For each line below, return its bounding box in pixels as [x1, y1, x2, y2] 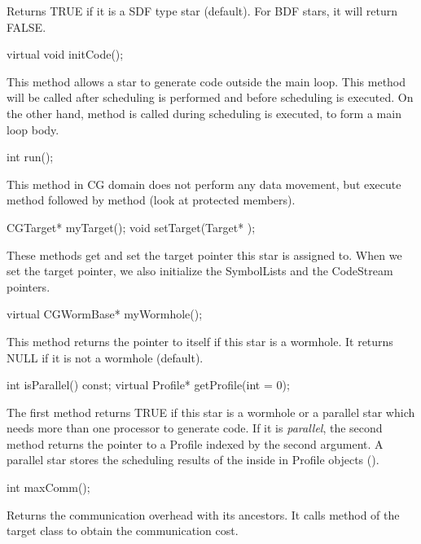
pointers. [7, 278, 50, 295]
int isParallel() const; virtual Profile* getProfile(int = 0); [7, 376, 290, 393]
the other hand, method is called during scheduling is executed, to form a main [7, 104, 401, 121]
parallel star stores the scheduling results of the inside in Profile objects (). [7, 451, 379, 468]
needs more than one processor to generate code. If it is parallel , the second [7, 419, 383, 437]
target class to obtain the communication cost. [7, 522, 239, 539]
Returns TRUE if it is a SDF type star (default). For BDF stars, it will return [7, 2, 397, 19]
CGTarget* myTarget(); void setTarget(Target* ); [7, 218, 256, 235]
